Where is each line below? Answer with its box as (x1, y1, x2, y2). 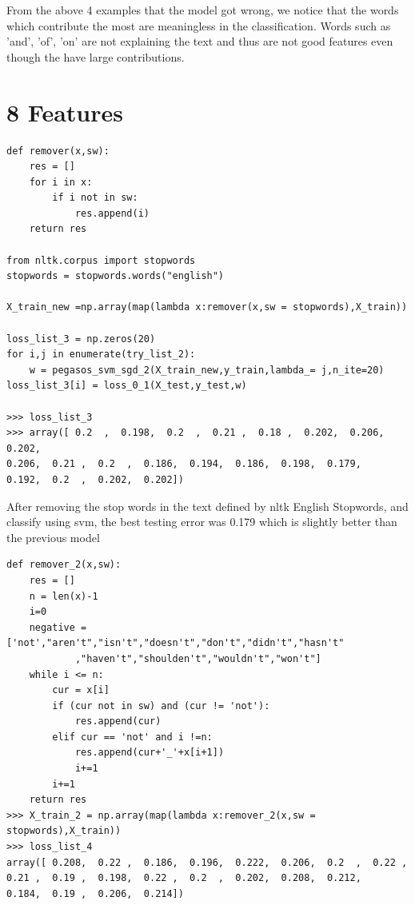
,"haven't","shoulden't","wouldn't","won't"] (74, 652, 321, 664)
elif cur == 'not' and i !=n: (52, 731, 213, 743)
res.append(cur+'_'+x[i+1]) (74, 747, 225, 759)
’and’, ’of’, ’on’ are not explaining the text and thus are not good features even (6, 33, 393, 50)
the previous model (6, 528, 100, 545)
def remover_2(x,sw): (6, 559, 122, 571)
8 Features (6, 95, 123, 128)
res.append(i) (74, 207, 150, 219)
